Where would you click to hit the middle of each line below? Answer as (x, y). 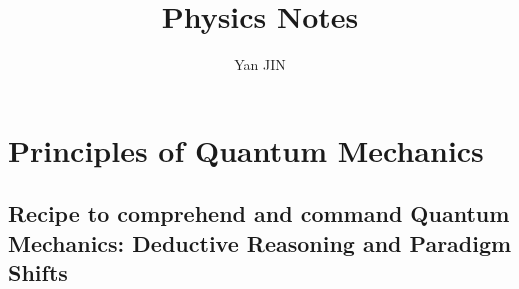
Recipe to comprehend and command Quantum (259, 213)
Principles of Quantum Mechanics (246, 149)
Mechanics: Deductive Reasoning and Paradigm (260, 242)
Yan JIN (260, 64)
